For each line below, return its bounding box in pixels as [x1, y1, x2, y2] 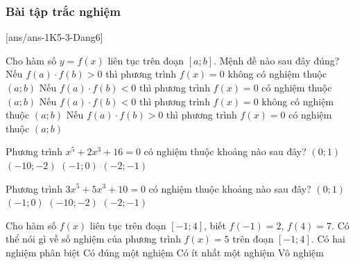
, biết [204, 218, 226, 232]
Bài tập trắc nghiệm [6, 2, 121, 19]
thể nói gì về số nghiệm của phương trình [6, 231, 181, 246]
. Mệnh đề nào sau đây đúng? [214, 53, 340, 67]
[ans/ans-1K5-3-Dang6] [6, 30, 103, 44]
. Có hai [311, 231, 345, 246]
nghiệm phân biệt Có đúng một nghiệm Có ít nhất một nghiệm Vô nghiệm [6, 245, 324, 259]
